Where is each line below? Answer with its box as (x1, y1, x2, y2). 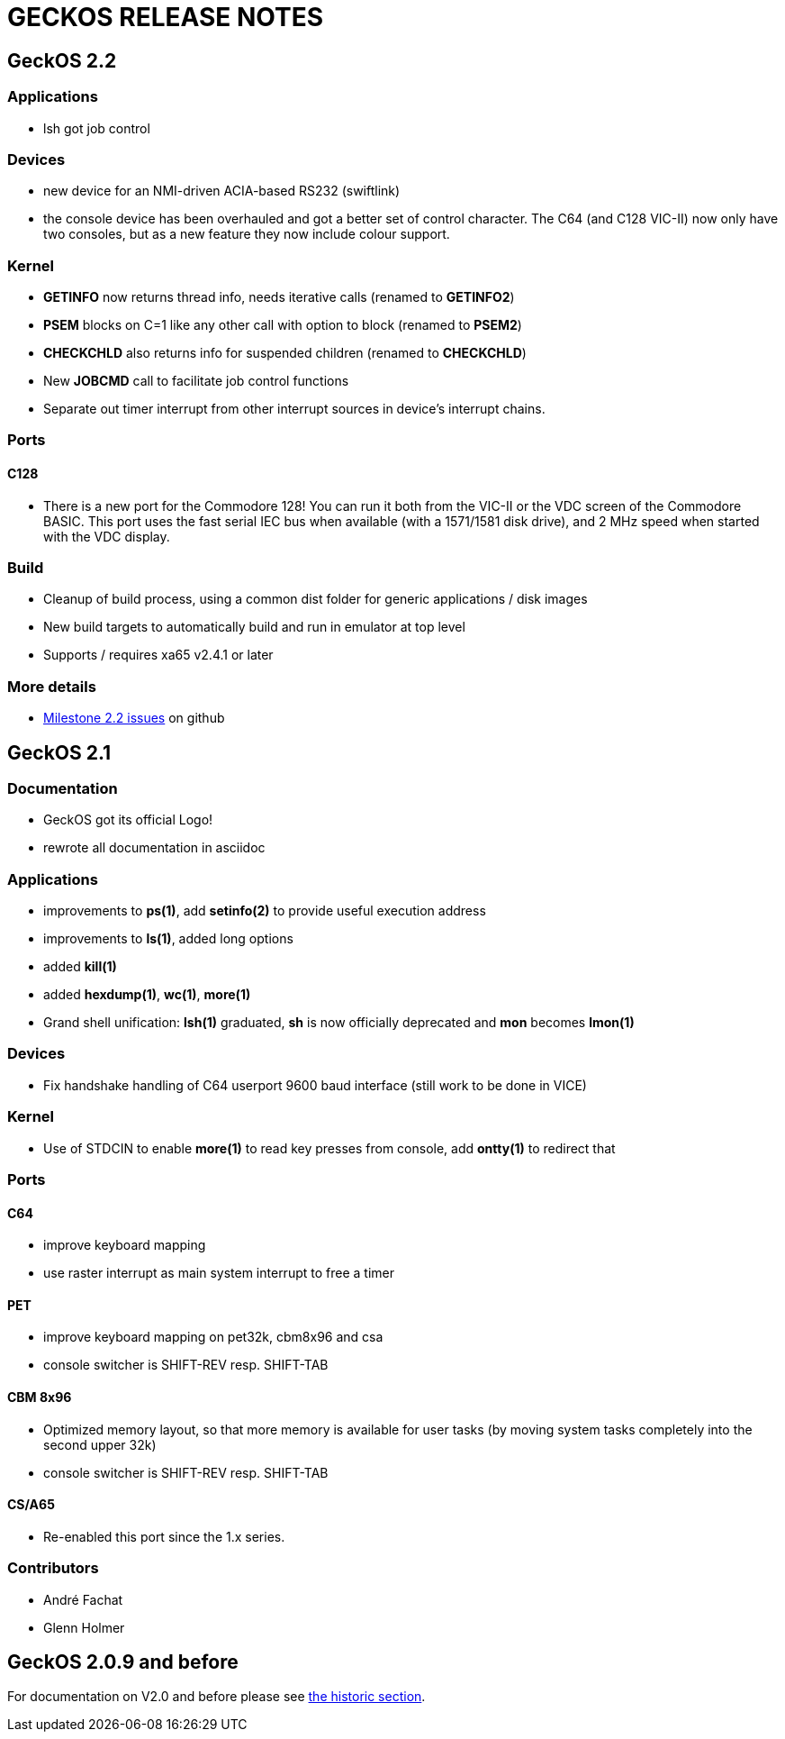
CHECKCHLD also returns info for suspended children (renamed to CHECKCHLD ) (43, 345, 527, 361)
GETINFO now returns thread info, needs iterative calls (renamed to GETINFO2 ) (43, 289, 515, 305)
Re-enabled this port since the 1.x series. (43, 1528, 285, 1544)
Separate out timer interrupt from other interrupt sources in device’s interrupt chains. (43, 401, 546, 417)
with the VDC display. (43, 528, 170, 544)
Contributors (7, 1559, 99, 1578)
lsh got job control (43, 120, 150, 136)
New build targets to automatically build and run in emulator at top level (43, 619, 465, 635)
